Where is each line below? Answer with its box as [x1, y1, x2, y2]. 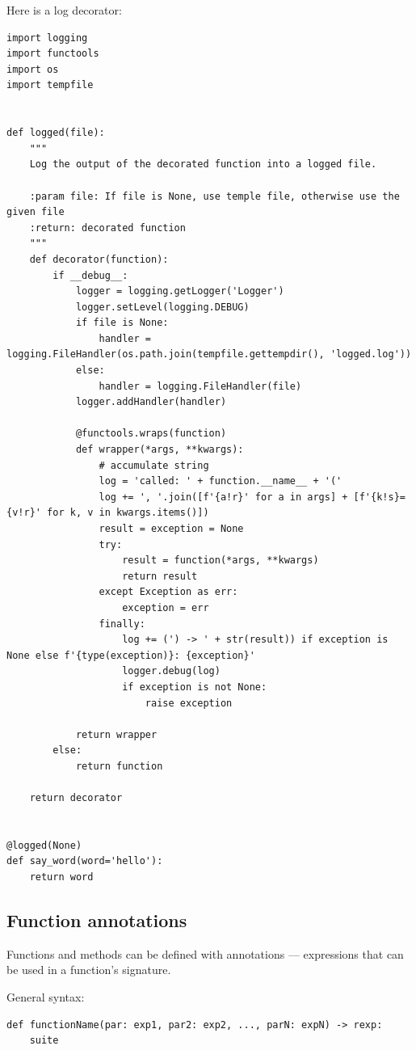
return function [75, 760, 163, 772]
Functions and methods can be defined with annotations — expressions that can [6, 945, 404, 962]
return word [29, 871, 94, 883]
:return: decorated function [29, 221, 186, 234]
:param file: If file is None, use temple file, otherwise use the [29, 190, 400, 202]
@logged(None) [6, 839, 82, 851]
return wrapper [75, 728, 158, 740]
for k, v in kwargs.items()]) [47, 507, 209, 519]
